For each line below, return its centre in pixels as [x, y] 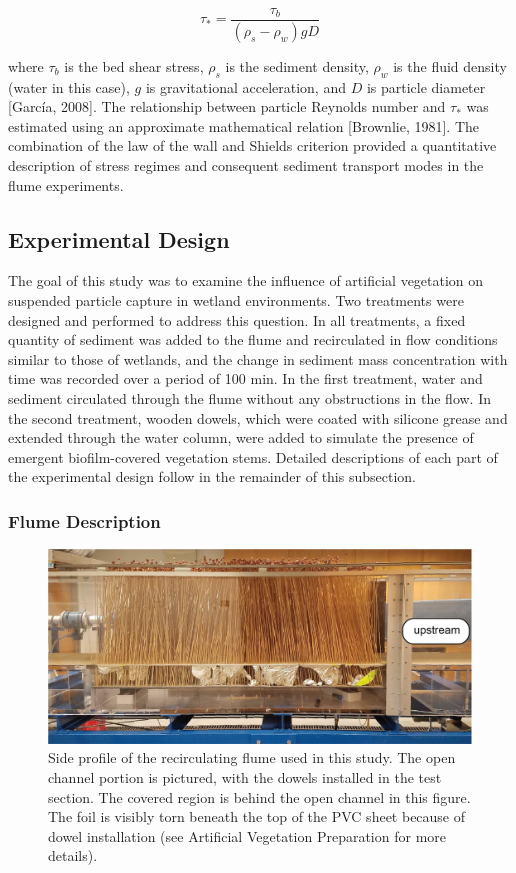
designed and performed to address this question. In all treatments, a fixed [237, 319]
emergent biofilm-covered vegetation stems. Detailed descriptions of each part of [253, 456]
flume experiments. [66, 184]
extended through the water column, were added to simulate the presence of [241, 437]
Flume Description [84, 520]
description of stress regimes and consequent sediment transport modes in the [246, 165]
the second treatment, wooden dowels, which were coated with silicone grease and [258, 417]
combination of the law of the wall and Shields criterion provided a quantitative [252, 145]
